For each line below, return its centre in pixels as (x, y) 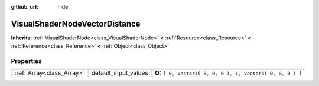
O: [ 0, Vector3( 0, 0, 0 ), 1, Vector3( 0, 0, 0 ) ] (228, 73)
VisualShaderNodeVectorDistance (76, 24)
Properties (27, 61)
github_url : (25, 7)
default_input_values (120, 73)
